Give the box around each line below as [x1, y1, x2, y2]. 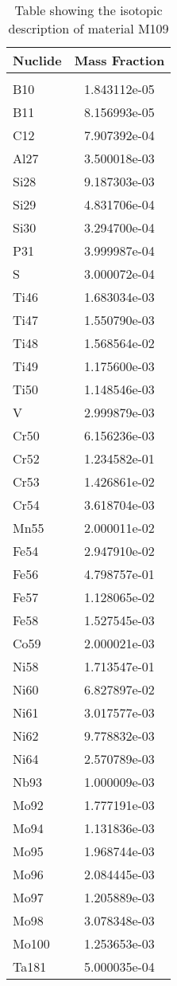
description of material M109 [8, 19, 169, 37]
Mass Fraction [74, 51, 165, 69]
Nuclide [13, 51, 62, 69]
